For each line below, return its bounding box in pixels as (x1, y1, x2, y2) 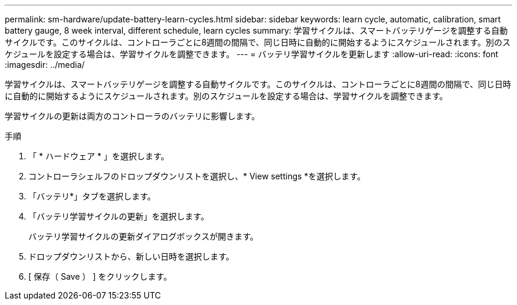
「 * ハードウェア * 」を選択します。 (28, 151, 169, 161)
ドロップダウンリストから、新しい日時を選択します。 (28, 251, 234, 261)
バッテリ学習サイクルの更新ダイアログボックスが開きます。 (28, 231, 258, 241)
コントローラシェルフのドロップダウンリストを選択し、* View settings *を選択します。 (28, 171, 365, 181)
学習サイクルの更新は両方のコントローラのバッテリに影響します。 (5, 111, 260, 121)
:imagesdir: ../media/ (5, 60, 85, 70)
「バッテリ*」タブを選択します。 (28, 191, 156, 201)
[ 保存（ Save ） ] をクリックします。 (28, 271, 172, 281)
